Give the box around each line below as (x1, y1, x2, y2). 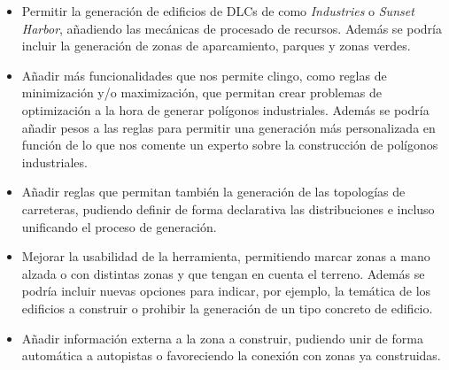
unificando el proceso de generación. (21, 217, 217, 235)
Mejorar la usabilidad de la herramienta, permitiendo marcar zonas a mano (21, 247, 430, 266)
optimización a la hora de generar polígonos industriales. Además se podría (21, 100, 430, 119)
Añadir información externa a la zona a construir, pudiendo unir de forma (21, 328, 423, 347)
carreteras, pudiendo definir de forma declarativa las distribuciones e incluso (21, 199, 435, 218)
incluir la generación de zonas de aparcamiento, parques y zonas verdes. (21, 36, 411, 55)
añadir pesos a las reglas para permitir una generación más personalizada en (21, 118, 436, 136)
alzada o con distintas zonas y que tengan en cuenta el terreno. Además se (21, 264, 425, 282)
